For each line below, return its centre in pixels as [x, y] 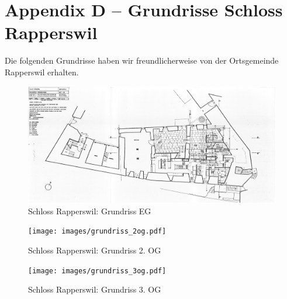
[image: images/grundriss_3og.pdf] [97, 271]
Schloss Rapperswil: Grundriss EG [90, 211]
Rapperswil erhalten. [42, 72]
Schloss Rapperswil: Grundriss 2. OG [95, 250]
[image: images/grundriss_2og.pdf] [97, 232]
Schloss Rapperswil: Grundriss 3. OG [95, 289]
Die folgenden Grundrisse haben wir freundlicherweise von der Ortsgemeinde [142, 60]
